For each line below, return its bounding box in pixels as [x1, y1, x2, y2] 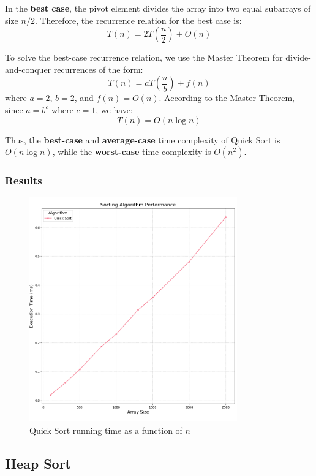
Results [5, 173, 42, 188]
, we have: [96, 103, 133, 116]
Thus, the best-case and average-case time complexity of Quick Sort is [5, 133, 280, 146]
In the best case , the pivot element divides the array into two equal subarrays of [5, 2, 311, 14]
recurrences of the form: [53, 62, 143, 75]
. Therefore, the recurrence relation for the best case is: [34, 13, 242, 26]
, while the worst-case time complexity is [52, 145, 211, 158]
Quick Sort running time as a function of [29, 423, 182, 436]
